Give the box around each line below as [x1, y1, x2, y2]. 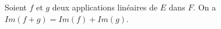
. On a [193, 1, 216, 13]
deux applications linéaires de [52, 1, 157, 13]
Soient [5, 1, 27, 13]
